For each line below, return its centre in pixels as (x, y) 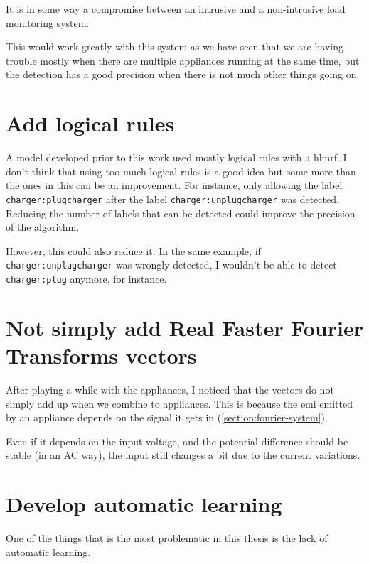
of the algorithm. (43, 227)
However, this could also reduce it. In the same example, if (133, 250)
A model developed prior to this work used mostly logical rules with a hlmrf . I (176, 157)
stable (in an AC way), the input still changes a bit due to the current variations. (183, 455)
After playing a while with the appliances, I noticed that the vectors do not (170, 389)
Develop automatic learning (144, 504)
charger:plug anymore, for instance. (86, 278)
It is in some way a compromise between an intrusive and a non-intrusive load (176, 9)
